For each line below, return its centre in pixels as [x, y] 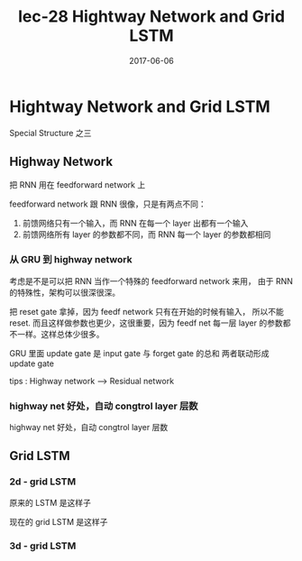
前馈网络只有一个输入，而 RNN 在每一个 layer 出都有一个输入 [135, 223]
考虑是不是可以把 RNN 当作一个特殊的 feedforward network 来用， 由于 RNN [151, 280]
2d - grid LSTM [43, 482]
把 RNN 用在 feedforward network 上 [78, 184]
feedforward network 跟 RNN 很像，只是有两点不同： [108, 204]
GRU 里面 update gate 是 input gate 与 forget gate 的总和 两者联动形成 [139, 353]
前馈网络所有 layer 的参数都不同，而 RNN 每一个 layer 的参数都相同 [146, 234]
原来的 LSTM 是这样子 [50, 502]
